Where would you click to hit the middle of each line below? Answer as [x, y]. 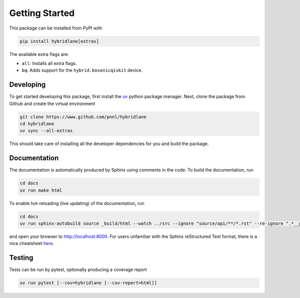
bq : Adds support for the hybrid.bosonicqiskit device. [82, 70]
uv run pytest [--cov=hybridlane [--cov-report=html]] [88, 283]
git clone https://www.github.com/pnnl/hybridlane [83, 117]
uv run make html [41, 190]
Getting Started [42, 13]
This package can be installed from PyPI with [56, 28]
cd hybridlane [37, 123]
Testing [21, 258]
